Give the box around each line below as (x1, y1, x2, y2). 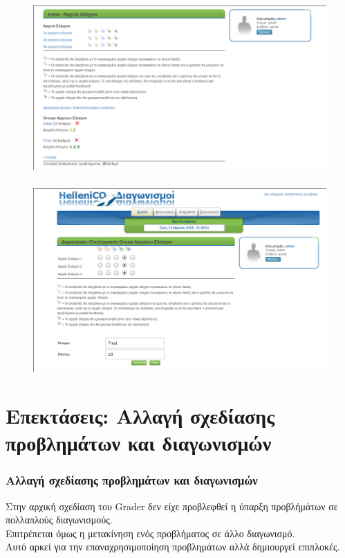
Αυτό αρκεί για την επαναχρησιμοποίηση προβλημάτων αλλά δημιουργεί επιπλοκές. (6, 539, 340, 554)
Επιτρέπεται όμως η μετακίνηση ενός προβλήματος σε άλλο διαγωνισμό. (6, 525, 295, 540)
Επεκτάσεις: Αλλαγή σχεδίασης (6, 402, 274, 430)
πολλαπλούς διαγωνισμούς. (6, 512, 113, 527)
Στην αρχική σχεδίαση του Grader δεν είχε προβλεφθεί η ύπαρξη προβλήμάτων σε (6, 498, 338, 513)
